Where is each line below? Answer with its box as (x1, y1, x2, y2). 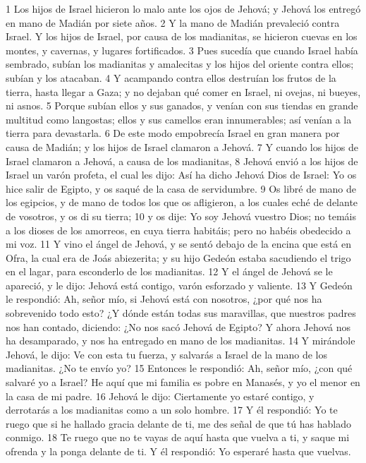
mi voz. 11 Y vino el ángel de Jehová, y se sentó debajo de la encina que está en (6, 236, 351, 251)
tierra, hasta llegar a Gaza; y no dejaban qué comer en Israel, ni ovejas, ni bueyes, (6, 84, 361, 99)
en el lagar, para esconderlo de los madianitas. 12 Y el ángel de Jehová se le (6, 264, 333, 279)
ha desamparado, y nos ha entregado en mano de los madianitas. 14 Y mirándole (6, 333, 355, 348)
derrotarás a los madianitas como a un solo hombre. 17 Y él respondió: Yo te (6, 402, 338, 417)
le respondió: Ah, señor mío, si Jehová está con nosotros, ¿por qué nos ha (6, 291, 322, 306)
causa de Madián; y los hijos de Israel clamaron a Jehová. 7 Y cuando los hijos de (6, 139, 359, 154)
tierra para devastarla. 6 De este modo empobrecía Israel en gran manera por (6, 126, 340, 140)
